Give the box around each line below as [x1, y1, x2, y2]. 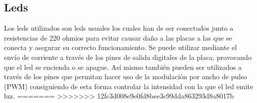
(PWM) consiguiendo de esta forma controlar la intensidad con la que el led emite [4, 81, 253, 91]
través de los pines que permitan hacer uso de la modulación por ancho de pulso [4, 71, 247, 82]
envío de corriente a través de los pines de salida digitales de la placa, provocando [4, 51, 252, 62]
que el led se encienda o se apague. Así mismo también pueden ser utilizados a [4, 61, 242, 72]
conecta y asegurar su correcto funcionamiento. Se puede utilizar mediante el [4, 42, 237, 52]
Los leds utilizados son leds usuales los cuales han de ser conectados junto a [4, 23, 234, 33]
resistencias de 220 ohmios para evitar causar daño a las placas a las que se [4, 32, 232, 43]
